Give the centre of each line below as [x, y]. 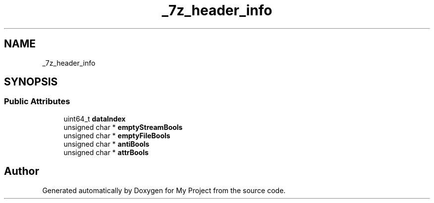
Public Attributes [37, 101]
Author [22, 171]
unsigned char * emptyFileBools [117, 135]
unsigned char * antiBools [107, 144]
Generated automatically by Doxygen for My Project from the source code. [164, 190]
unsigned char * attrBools [106, 152]
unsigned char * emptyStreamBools [123, 127]
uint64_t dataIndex [95, 119]
